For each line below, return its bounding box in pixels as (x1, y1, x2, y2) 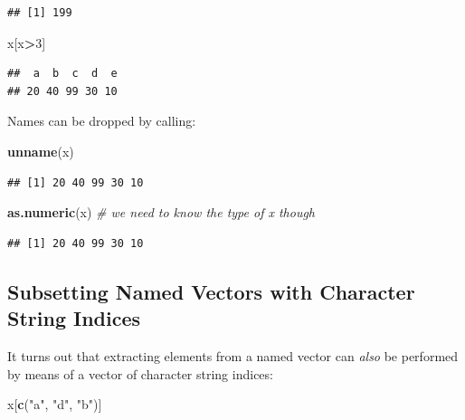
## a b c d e (7, 67, 118, 81)
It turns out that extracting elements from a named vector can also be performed (7, 346, 459, 365)
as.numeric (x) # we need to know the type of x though (7, 203, 316, 222)
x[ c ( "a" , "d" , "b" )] (7, 395, 102, 414)
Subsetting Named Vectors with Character (7, 277, 415, 305)
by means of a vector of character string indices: (7, 364, 273, 383)
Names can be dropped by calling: (7, 111, 196, 130)
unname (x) (7, 141, 74, 160)
